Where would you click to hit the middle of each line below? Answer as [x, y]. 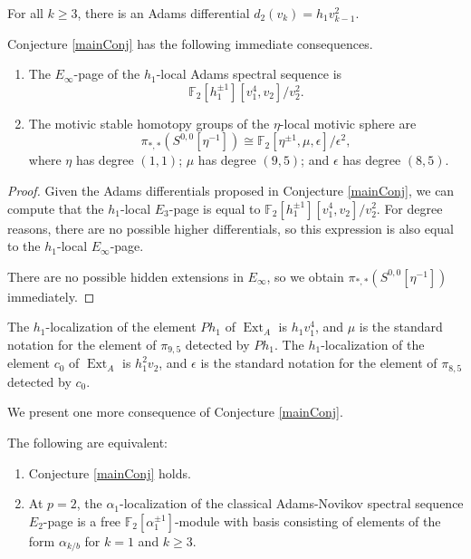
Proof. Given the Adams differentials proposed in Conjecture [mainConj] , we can [231, 190]
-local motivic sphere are [348, 123]
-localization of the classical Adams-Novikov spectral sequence [292, 503]
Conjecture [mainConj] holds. [110, 472]
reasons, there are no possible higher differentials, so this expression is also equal [231, 228]
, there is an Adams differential [163, 13]
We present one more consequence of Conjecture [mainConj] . [175, 412]
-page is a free [82, 520]
